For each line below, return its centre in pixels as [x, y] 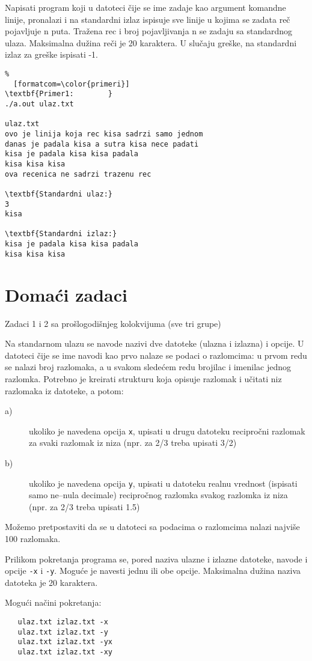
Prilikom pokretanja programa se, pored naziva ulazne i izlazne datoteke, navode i [156, 559]
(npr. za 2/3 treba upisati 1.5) [84, 506]
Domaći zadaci [66, 294]
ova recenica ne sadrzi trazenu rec [78, 174]
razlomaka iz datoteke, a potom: [64, 390]
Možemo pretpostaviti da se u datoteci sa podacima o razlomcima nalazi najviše [152, 527]
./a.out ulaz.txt [39, 104]
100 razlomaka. [33, 538]
